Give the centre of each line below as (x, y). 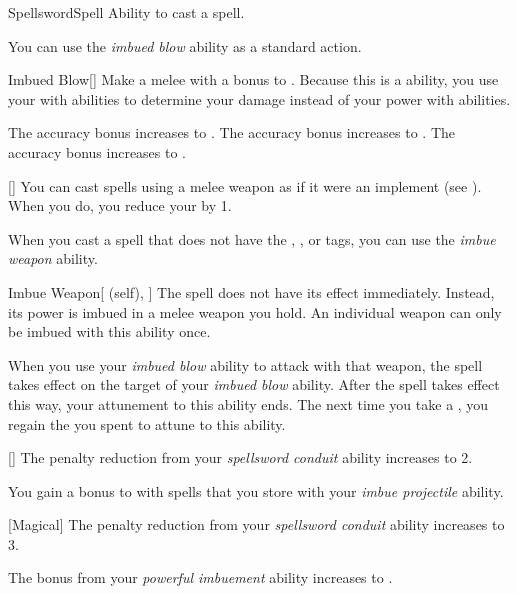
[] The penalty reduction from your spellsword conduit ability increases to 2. (240, 457)
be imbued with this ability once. (109, 331)
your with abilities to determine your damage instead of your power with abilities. (259, 98)
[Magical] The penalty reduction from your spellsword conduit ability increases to (256, 524)
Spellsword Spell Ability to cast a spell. (126, 12)
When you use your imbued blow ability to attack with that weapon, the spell (245, 364)
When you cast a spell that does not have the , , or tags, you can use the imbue (252, 238)
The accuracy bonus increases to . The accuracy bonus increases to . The (231, 132)
